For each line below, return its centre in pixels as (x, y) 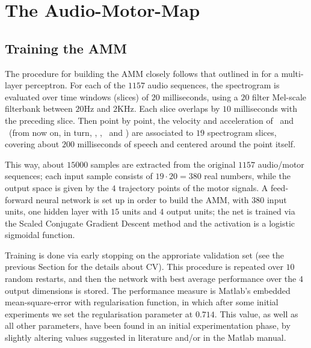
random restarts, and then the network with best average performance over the (151, 279)
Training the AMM (66, 48)
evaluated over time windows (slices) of (77, 96)
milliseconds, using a (200, 96)
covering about (32, 144)
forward (19, 199)
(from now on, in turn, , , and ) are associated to (101, 132)
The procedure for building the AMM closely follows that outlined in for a (142, 73)
